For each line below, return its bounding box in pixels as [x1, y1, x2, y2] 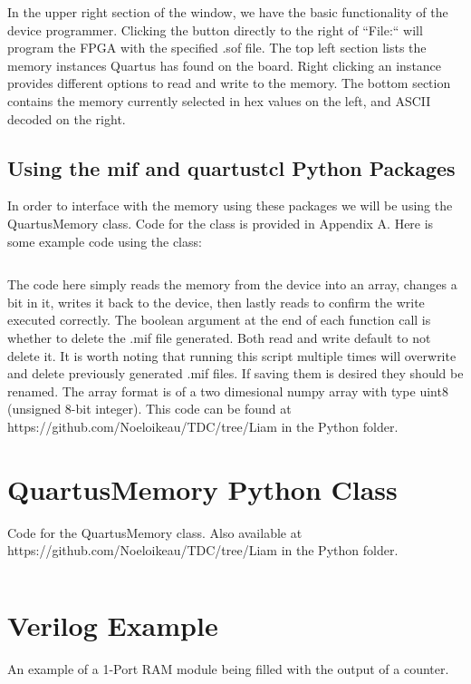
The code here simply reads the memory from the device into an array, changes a [7, 275, 457, 294]
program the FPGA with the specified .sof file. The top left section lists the [7, 38, 427, 57]
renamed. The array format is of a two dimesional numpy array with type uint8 [7, 381, 448, 400]
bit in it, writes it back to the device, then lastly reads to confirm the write [7, 292, 425, 311]
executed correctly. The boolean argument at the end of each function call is [7, 310, 431, 329]
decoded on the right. [7, 109, 126, 128]
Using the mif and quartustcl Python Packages [7, 153, 456, 181]
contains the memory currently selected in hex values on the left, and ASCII [7, 91, 431, 110]
